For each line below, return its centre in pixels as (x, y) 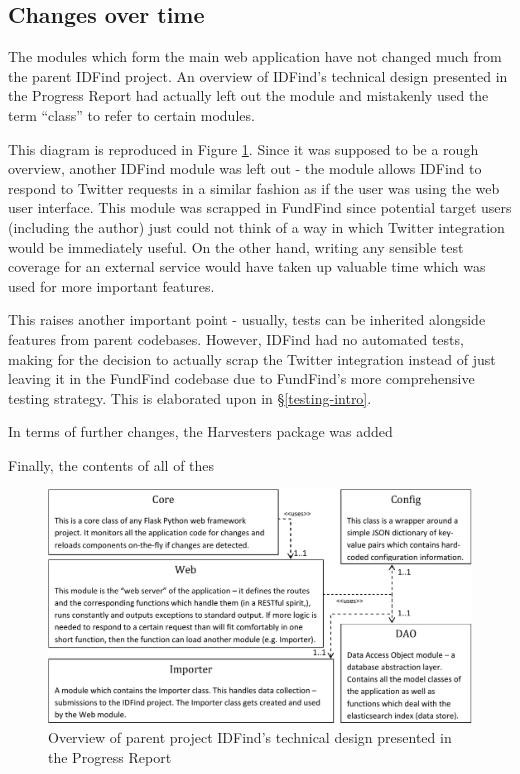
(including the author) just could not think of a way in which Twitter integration (256, 226)
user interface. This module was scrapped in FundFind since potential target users (260, 207)
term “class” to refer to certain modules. (131, 114)
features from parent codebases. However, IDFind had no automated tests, (236, 338)
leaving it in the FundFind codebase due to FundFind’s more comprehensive (241, 378)
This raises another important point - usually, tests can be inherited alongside (247, 319)
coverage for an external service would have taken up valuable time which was (247, 266)
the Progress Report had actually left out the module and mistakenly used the (248, 95)
